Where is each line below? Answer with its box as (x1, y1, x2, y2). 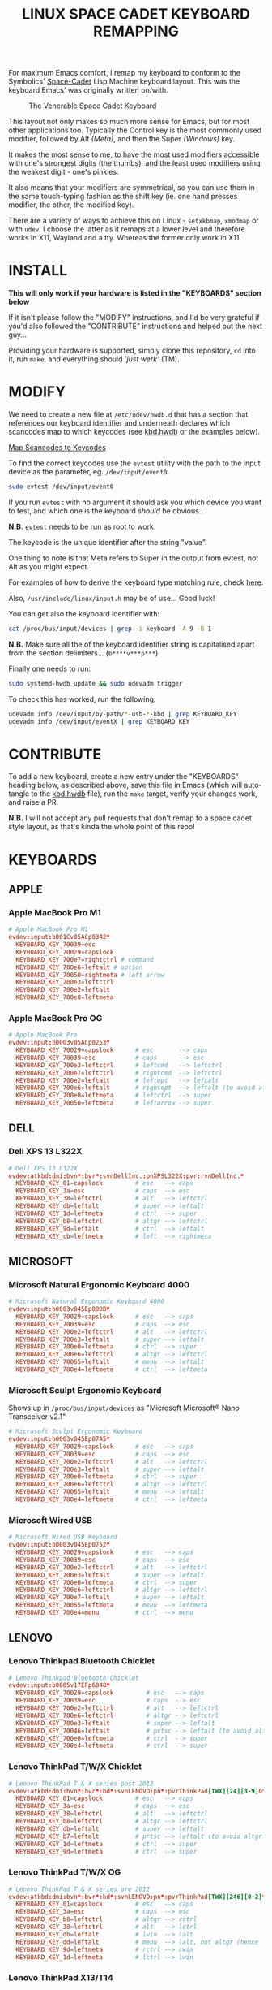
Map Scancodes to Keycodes (8, 443, 107, 452)
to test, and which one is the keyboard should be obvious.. (8, 505, 204, 516)
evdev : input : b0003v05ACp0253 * (8, 1039, 111, 1047)
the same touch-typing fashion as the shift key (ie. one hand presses (8, 192, 238, 201)
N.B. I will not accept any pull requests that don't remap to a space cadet (8, 813, 253, 823)
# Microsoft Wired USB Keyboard (8, 1533, 117, 1542)
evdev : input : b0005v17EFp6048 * (8, 1681, 111, 1689)
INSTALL (8, 262, 68, 280)
